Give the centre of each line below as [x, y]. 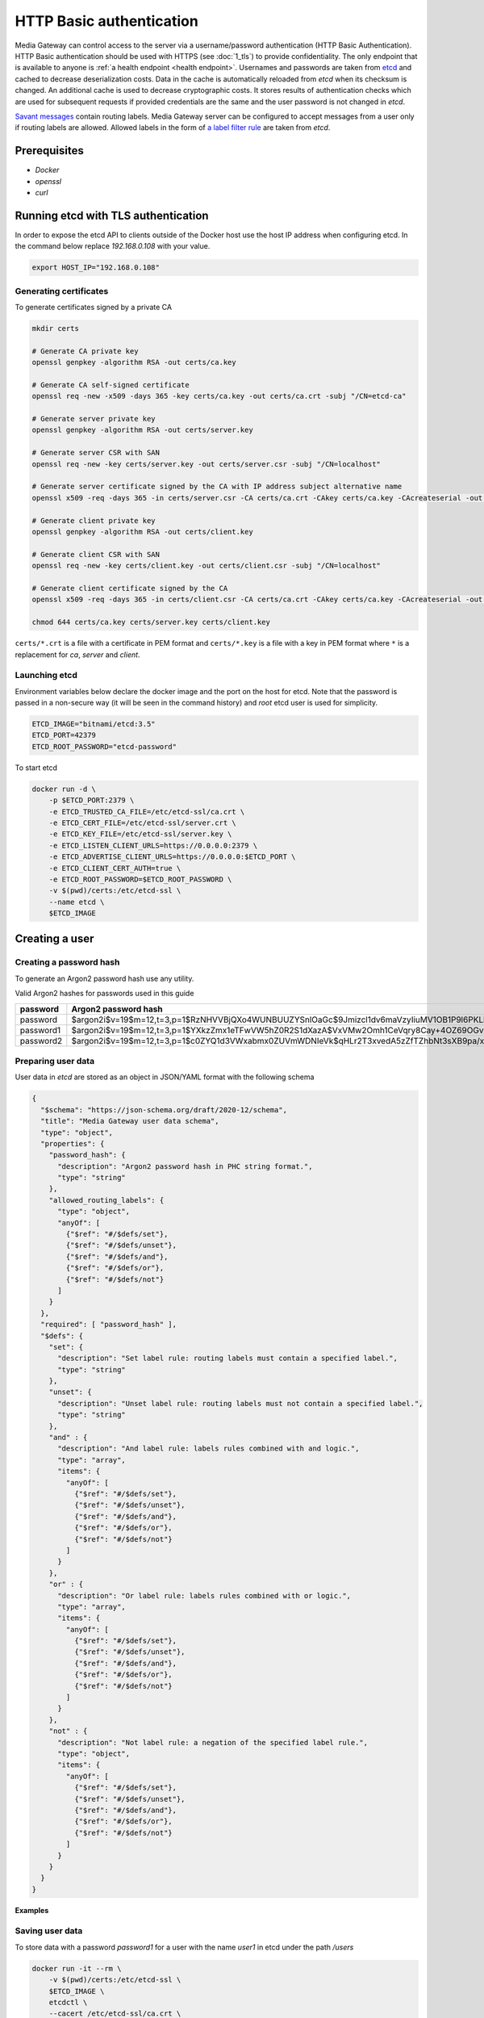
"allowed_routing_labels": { [106, 1200]
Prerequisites [49, 151]
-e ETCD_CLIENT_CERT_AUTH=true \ [115, 868]
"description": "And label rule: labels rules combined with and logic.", [209, 1449]
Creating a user [54, 939]
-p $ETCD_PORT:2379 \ [92, 800]
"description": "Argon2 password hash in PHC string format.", [185, 1166]
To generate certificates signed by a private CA [94, 307]
